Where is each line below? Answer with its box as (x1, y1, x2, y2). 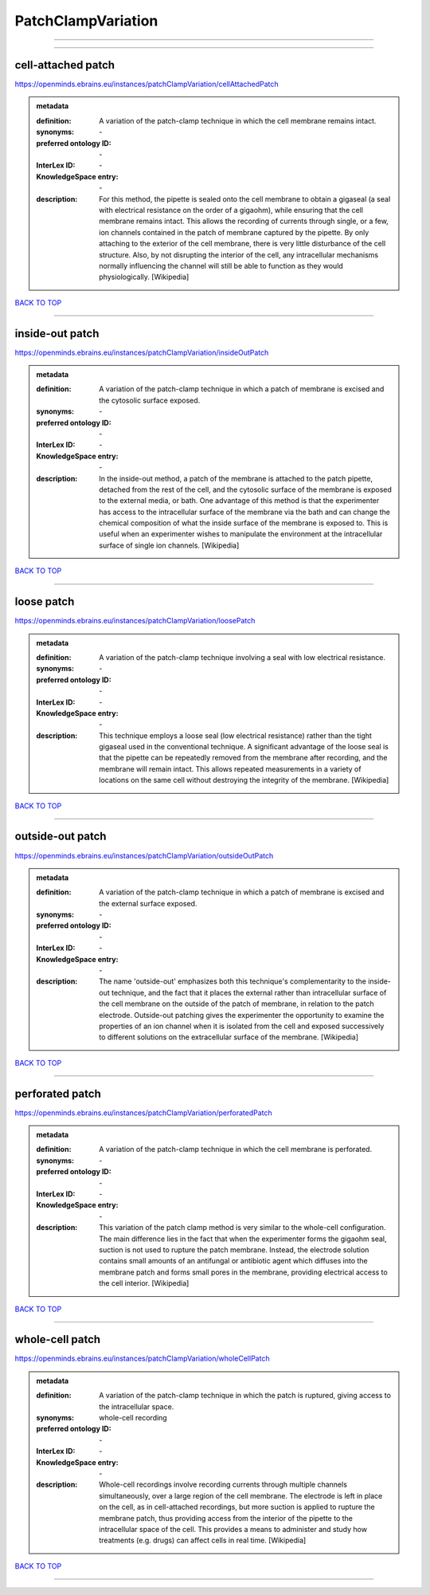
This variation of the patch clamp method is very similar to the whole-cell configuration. (99, 1223, 386, 1232)
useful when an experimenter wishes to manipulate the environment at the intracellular (99, 529, 383, 539)
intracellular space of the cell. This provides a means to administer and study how (99, 1524, 368, 1534)
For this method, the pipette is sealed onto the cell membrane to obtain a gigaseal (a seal (99, 194, 391, 203)
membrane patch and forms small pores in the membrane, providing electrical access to (99, 1267, 388, 1277)
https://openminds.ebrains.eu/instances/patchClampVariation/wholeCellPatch (14, 1353, 270, 1363)
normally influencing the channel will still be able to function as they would (99, 261, 344, 270)
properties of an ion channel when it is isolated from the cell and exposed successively (99, 1021, 385, 1031)
